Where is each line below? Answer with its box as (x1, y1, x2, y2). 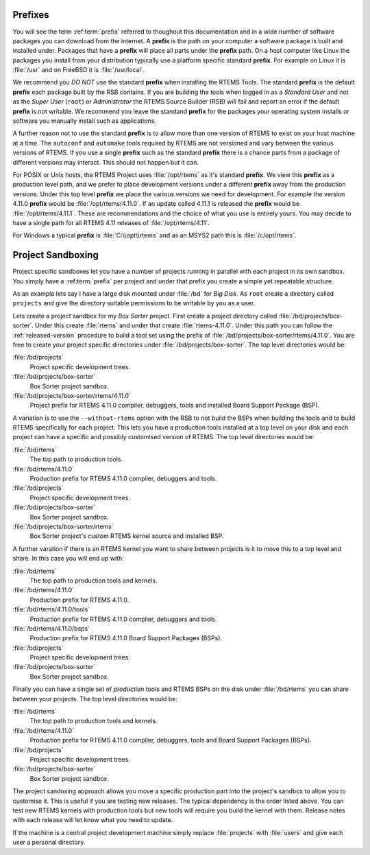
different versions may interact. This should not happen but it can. (12, 158, 199, 166)
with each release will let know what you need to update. (12, 816, 173, 824)
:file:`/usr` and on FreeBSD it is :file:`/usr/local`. (12, 66, 145, 74)
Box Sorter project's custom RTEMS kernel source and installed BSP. (29, 532, 224, 540)
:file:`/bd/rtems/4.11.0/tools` (12, 605, 90, 613)
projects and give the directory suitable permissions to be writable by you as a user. (12, 299, 256, 307)
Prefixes (12, 9, 49, 21)
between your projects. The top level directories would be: (12, 694, 178, 703)
